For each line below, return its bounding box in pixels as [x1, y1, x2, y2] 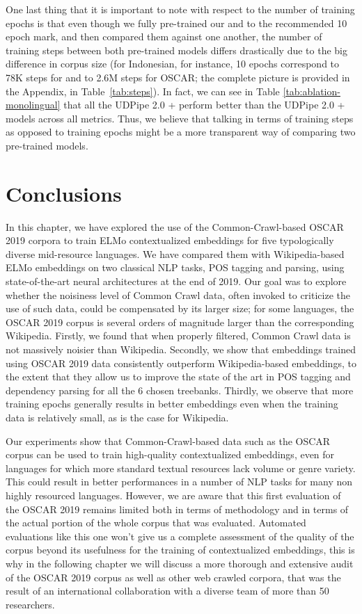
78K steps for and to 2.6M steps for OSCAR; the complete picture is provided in [6, 70, 350, 84]
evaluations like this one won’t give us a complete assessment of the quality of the [6, 528, 354, 543]
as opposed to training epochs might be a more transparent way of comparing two [6, 124, 356, 139]
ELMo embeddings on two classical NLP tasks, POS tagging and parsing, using [6, 260, 345, 275]
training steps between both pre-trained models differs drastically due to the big [6, 42, 347, 57]
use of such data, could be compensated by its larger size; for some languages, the [6, 301, 354, 316]
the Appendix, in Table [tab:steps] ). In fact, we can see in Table [6, 83, 280, 98]
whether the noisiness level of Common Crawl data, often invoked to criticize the [6, 287, 350, 302]
